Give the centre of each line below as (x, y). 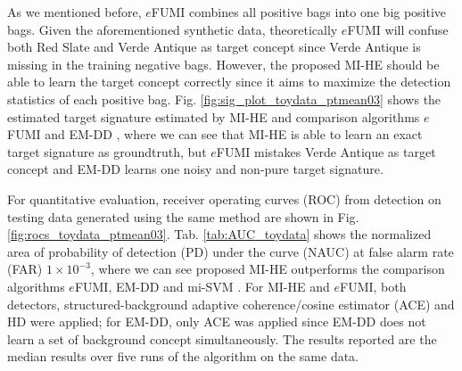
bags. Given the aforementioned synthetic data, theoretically (173, 29)
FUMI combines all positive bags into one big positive (299, 12)
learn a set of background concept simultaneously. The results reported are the (222, 338)
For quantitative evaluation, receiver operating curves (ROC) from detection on (224, 198)
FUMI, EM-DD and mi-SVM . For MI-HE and (202, 286)
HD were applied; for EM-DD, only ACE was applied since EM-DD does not (217, 322)
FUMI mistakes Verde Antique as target (326, 151)
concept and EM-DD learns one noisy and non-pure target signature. (195, 169)
